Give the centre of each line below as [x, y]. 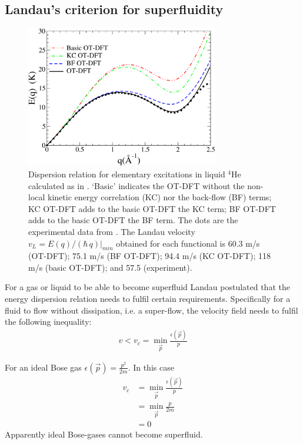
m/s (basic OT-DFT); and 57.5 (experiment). [110, 267]
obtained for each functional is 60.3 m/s [188, 243]
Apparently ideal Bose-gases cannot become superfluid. [104, 434]
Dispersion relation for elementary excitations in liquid [127, 174]
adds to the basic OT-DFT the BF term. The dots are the [133, 220]
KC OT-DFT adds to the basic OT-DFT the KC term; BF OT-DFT [152, 208]
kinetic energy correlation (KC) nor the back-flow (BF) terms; [160, 197]
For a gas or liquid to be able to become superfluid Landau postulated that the [147, 287]
